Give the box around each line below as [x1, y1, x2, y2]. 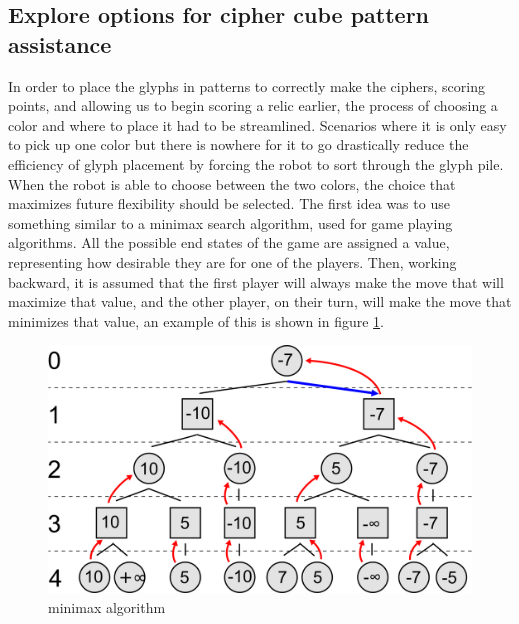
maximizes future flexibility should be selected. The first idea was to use [8, 193, 450, 214]
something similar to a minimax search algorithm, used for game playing [8, 212, 453, 233]
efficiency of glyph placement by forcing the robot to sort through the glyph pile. [8, 153, 504, 174]
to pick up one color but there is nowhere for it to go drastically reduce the [8, 134, 469, 155]
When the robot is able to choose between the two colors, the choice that [8, 173, 456, 194]
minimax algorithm [48, 596, 166, 617]
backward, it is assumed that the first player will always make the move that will [8, 271, 504, 292]
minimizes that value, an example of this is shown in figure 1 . [8, 310, 385, 331]
